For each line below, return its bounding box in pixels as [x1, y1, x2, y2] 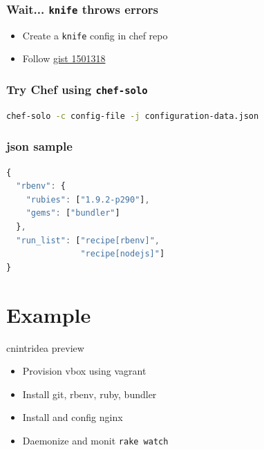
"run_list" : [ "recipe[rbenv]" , [16, 235, 160, 245]
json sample [6, 138, 73, 155]
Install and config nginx [22, 410, 123, 424]
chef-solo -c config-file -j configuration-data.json [6, 111, 259, 121]
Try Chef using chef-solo [6, 80, 148, 97]
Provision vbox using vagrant [22, 364, 147, 378]
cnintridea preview [6, 340, 84, 355]
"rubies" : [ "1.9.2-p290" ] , [26, 194, 150, 205]
